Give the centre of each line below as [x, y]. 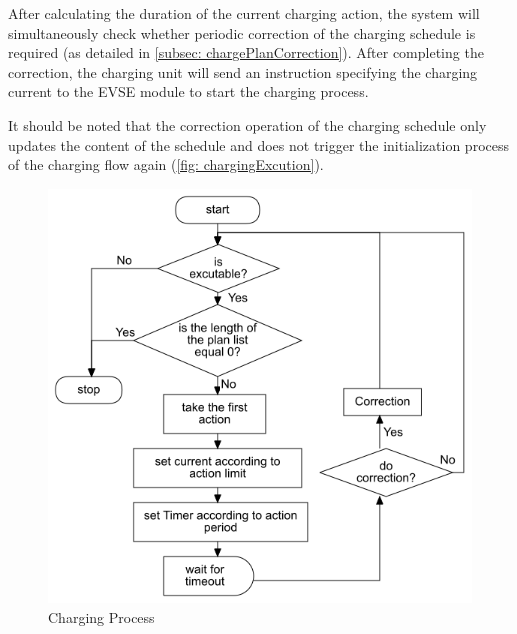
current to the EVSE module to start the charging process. [188, 91]
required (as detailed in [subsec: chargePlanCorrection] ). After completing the [246, 52]
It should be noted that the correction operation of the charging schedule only [247, 124]
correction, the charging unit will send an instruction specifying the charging [243, 71]
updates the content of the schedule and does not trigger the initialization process [259, 144]
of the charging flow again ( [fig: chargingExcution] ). [166, 164]
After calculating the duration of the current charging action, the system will [244, 13]
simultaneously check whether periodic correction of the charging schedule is [242, 32]
